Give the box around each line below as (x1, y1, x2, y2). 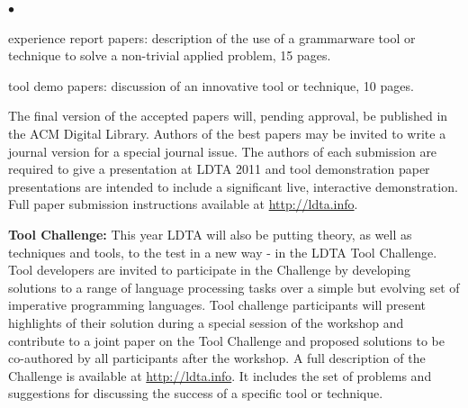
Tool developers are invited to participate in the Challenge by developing (8, 260, 411, 279)
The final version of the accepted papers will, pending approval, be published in (8, 106, 448, 125)
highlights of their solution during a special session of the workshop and (8, 313, 404, 331)
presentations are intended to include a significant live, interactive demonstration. (8, 177, 458, 195)
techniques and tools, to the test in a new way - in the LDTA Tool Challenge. (8, 242, 437, 261)
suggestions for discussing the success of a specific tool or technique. (8, 384, 383, 403)
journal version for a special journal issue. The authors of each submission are (8, 141, 437, 160)
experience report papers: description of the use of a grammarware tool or (8, 28, 416, 47)
